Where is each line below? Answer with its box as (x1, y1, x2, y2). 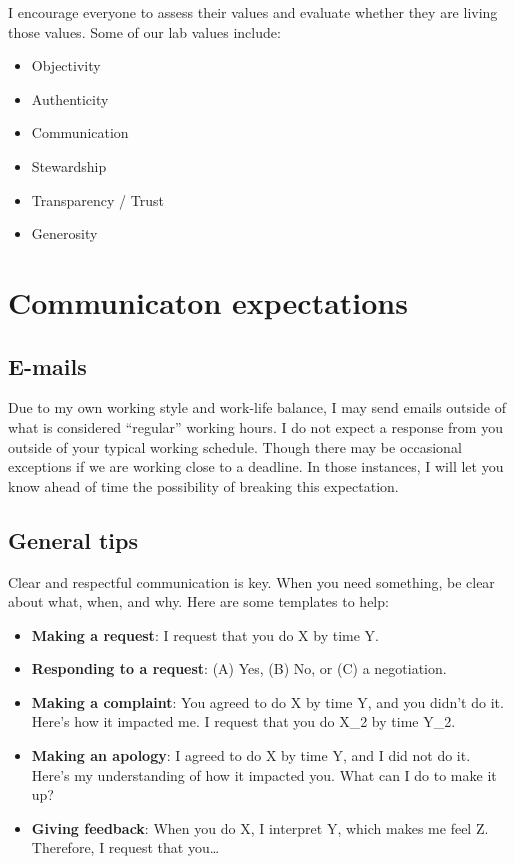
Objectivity (31, 55, 101, 76)
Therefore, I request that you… (31, 837, 220, 858)
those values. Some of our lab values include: (8, 21, 281, 42)
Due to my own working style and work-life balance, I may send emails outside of (8, 397, 506, 418)
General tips (8, 524, 139, 555)
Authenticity (31, 88, 109, 109)
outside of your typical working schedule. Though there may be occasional (8, 436, 462, 457)
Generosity (31, 223, 98, 244)
